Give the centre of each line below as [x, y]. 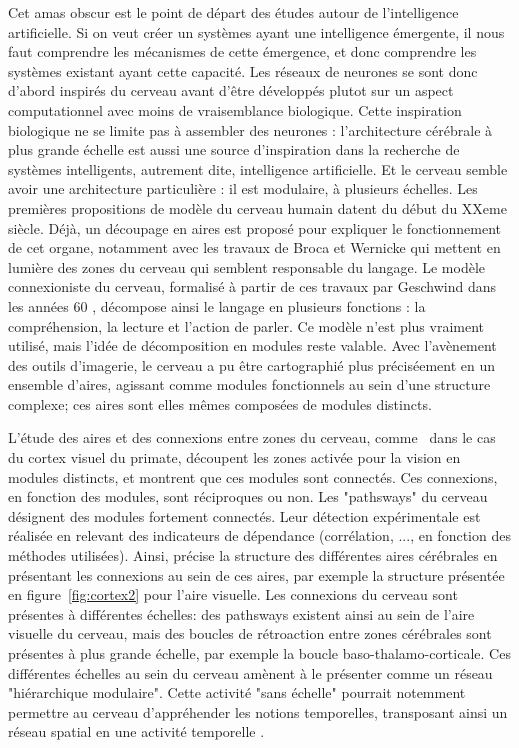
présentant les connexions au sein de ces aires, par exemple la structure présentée [256, 574]
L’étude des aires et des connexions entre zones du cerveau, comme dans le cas [252, 437]
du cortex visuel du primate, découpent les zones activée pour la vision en [234, 457]
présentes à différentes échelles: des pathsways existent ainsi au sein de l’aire [241, 613]
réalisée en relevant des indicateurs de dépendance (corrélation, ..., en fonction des [259, 535]
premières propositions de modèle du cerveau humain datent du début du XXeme [257, 207]
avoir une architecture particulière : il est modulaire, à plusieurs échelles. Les [243, 188]
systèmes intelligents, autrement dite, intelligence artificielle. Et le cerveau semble [258, 168]
